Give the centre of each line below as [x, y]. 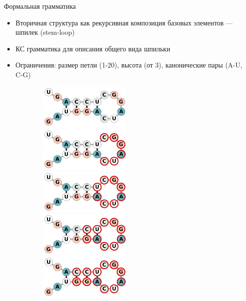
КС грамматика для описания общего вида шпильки [93, 48]
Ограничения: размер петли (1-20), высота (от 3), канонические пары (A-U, [129, 65]
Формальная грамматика [40, 6]
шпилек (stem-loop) [45, 32]
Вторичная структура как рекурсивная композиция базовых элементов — [124, 22]
